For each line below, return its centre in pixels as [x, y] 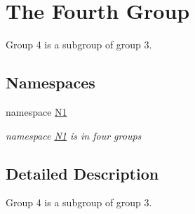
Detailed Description [82, 173]
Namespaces [51, 82]
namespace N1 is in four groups [74, 135]
